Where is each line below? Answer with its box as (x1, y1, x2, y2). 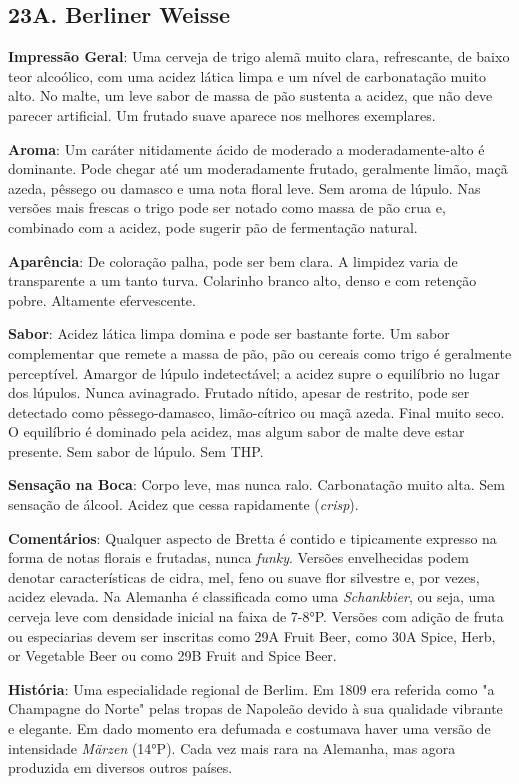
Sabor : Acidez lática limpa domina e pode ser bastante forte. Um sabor (8, 323, 450, 344)
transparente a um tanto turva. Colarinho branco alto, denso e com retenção (8, 270, 477, 291)
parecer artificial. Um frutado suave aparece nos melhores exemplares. (8, 104, 436, 125)
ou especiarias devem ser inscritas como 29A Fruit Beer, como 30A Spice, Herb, (8, 625, 496, 646)
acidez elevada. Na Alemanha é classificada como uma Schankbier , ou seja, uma (8, 586, 495, 607)
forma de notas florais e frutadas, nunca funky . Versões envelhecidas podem (8, 547, 469, 568)
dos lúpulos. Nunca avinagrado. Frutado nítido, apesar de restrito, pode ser (8, 382, 470, 403)
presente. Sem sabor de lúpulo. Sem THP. (8, 440, 264, 461)
